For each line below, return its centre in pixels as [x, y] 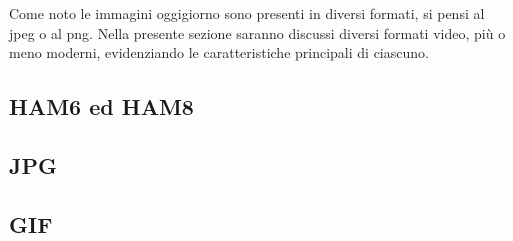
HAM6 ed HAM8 [101, 106]
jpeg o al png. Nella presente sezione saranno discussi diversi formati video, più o [257, 32]
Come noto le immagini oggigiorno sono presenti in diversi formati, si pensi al [247, 13]
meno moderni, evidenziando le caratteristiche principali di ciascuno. [219, 52]
